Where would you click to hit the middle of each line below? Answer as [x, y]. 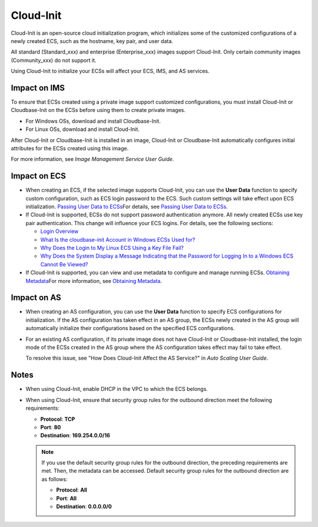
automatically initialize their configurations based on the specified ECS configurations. [130, 328]
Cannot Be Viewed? [64, 264]
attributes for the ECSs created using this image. [70, 148]
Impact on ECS [38, 176]
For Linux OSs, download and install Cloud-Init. [82, 129]
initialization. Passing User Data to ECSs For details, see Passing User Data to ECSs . [127, 207]
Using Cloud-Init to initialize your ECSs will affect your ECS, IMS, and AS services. [110, 71]
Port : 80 [51, 427]
